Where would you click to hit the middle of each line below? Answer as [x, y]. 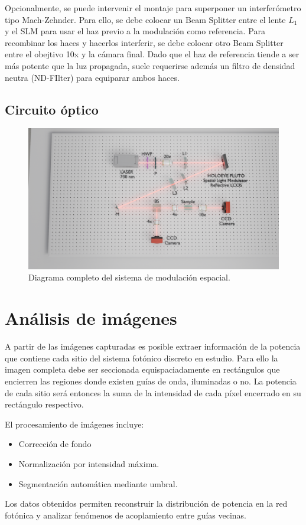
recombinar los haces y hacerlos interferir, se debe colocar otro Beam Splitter [144, 42]
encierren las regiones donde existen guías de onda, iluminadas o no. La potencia [151, 381]
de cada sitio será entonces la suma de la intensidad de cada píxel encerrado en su [153, 392]
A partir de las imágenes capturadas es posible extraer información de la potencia [153, 346]
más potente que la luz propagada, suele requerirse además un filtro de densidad [150, 65]
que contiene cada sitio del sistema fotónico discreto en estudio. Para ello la [141, 358]
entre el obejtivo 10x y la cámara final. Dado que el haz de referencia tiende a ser [152, 54]
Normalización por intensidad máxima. [89, 463]
